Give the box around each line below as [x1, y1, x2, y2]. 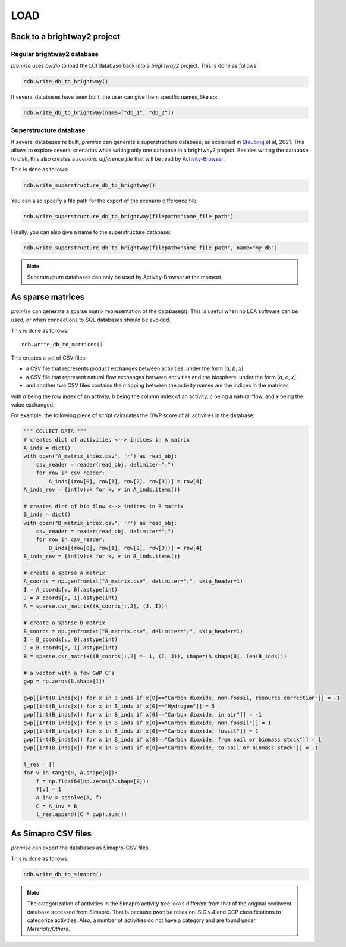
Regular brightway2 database [11, 49, 99, 58]
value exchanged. [11, 401, 55, 408]
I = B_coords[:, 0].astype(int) [23, 636, 118, 643]
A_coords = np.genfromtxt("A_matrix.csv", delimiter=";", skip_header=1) [23, 578, 243, 585]
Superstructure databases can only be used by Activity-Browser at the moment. [27, 274, 223, 281]
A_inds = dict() [23, 445, 71, 452]
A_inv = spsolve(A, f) [36, 795, 102, 801]
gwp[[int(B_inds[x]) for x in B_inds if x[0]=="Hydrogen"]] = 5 [23, 703, 215, 710]
